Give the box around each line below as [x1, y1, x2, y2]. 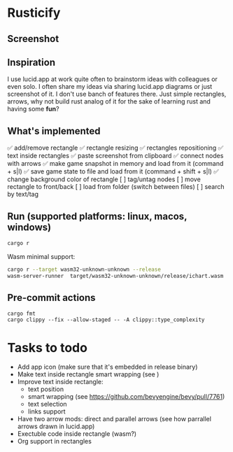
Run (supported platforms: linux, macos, [7, 210, 188, 222]
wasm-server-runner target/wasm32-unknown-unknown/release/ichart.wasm [7, 272, 224, 279]
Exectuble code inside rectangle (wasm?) [17, 430, 137, 438]
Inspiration [7, 56, 56, 68]
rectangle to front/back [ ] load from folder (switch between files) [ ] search [7, 183, 225, 191]
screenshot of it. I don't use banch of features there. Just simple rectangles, [7, 90, 227, 99]
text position [27, 385, 64, 393]
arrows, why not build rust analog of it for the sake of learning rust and [7, 97, 211, 106]
